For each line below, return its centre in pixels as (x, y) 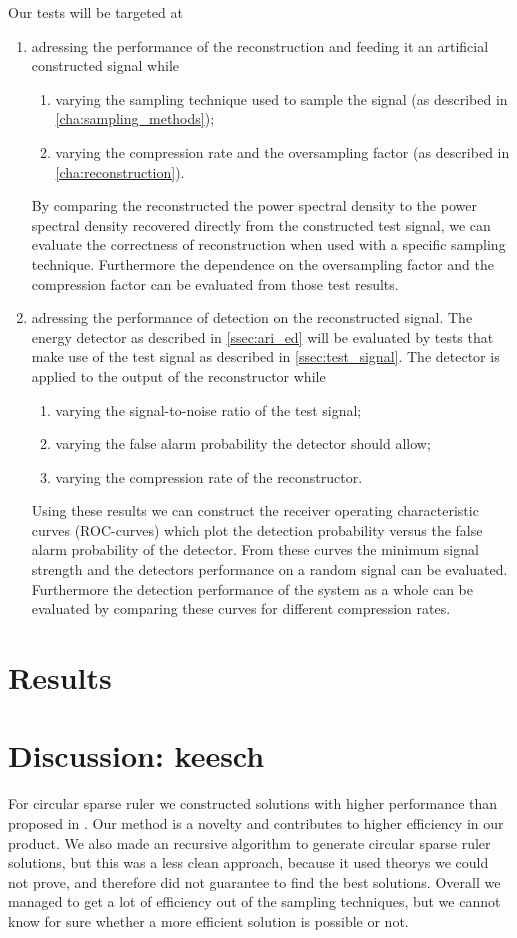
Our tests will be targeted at (95, 12)
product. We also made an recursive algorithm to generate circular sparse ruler (249, 842)
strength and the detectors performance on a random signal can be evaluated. (269, 569)
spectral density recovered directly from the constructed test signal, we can (261, 224)
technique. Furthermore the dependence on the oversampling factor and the (262, 263)
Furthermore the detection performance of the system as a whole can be (252, 588)
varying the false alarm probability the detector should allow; (243, 443)
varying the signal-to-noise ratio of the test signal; (208, 409)
